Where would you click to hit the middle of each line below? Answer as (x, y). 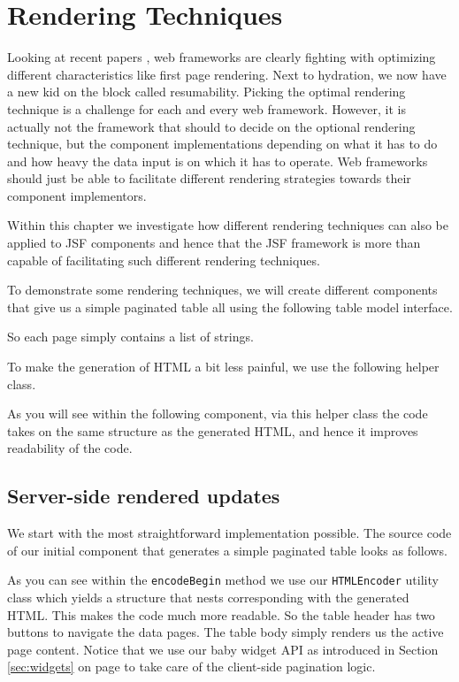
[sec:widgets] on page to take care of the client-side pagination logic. (191, 667)
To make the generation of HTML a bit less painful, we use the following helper (223, 367)
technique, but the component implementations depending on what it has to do (222, 144)
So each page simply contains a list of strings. (130, 337)
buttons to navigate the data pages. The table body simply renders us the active (226, 632)
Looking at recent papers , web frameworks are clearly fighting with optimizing (222, 57)
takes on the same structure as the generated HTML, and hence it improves (213, 430)
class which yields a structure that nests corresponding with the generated (208, 598)
